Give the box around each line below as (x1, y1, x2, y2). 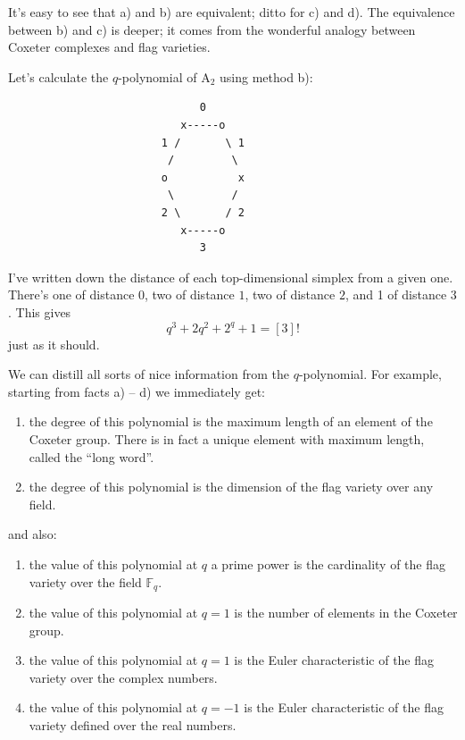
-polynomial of (118, 67, 197, 86)
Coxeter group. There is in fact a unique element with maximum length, (29, 429, 425, 448)
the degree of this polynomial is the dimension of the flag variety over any (29, 477, 434, 496)
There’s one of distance (8, 285, 135, 304)
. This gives (8, 302, 71, 321)
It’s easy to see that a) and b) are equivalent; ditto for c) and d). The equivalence (8, 3, 455, 21)
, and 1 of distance (345, 285, 447, 304)
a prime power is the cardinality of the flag (211, 554, 445, 573)
